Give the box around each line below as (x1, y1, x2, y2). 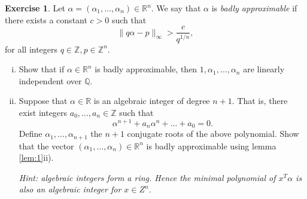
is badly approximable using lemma (146, 139, 276, 152)
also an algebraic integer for (19, 183, 121, 195)
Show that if (19, 63, 65, 75)
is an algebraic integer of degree (93, 94, 210, 107)
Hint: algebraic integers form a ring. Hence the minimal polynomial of (19, 171, 276, 183)
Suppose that (19, 94, 68, 107)
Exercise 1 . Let (5, 2, 65, 14)
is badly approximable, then (95, 63, 197, 75)
